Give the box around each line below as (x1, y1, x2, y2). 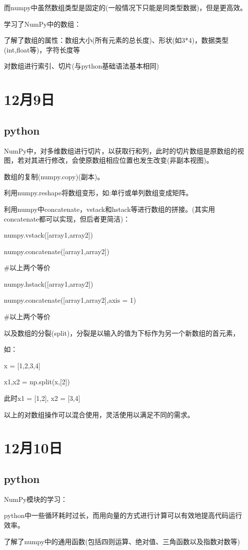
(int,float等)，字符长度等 (4, 44, 80, 54)
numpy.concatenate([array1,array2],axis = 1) (4, 295, 136, 305)
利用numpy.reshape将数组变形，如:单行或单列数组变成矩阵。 (4, 188, 193, 198)
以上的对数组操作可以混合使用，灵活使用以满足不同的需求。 (4, 409, 194, 419)
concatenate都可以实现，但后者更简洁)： (4, 213, 130, 223)
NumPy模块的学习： (4, 494, 67, 504)
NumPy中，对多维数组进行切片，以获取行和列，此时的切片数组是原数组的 (4, 145, 237, 155)
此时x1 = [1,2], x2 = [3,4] (4, 393, 81, 403)
